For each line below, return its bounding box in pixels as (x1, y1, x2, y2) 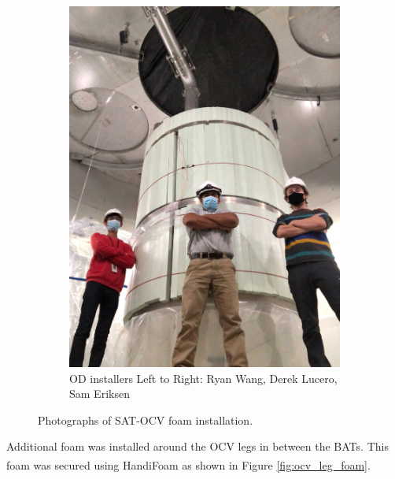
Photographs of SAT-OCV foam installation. (38, 411, 253, 428)
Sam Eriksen (69, 385, 130, 402)
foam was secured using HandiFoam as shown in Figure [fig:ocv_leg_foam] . (6, 456, 371, 473)
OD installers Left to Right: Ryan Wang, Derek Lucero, (69, 369, 338, 386)
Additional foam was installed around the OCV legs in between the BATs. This (6, 438, 389, 455)
